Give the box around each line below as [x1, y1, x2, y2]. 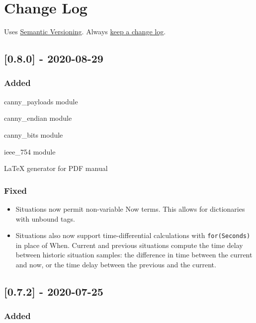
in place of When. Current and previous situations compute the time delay [15, 240, 243, 250]
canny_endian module [4, 113, 72, 123]
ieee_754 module [4, 146, 56, 157]
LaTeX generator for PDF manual [4, 163, 108, 173]
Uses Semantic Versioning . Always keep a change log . [4, 26, 166, 37]
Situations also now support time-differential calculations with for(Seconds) [15, 230, 251, 241]
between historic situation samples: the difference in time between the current [15, 249, 253, 260]
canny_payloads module [4, 96, 78, 106]
